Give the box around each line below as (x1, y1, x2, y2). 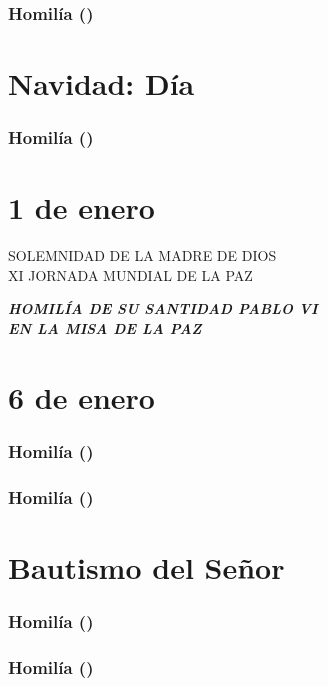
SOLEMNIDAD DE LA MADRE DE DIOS (8, 245, 277, 266)
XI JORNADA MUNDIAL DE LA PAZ (8, 264, 253, 285)
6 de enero (8, 376, 155, 417)
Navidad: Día (8, 63, 195, 104)
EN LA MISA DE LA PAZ (8, 317, 202, 338)
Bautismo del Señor (8, 546, 285, 587)
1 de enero (8, 187, 155, 228)
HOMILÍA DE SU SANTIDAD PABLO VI (8, 298, 318, 319)
